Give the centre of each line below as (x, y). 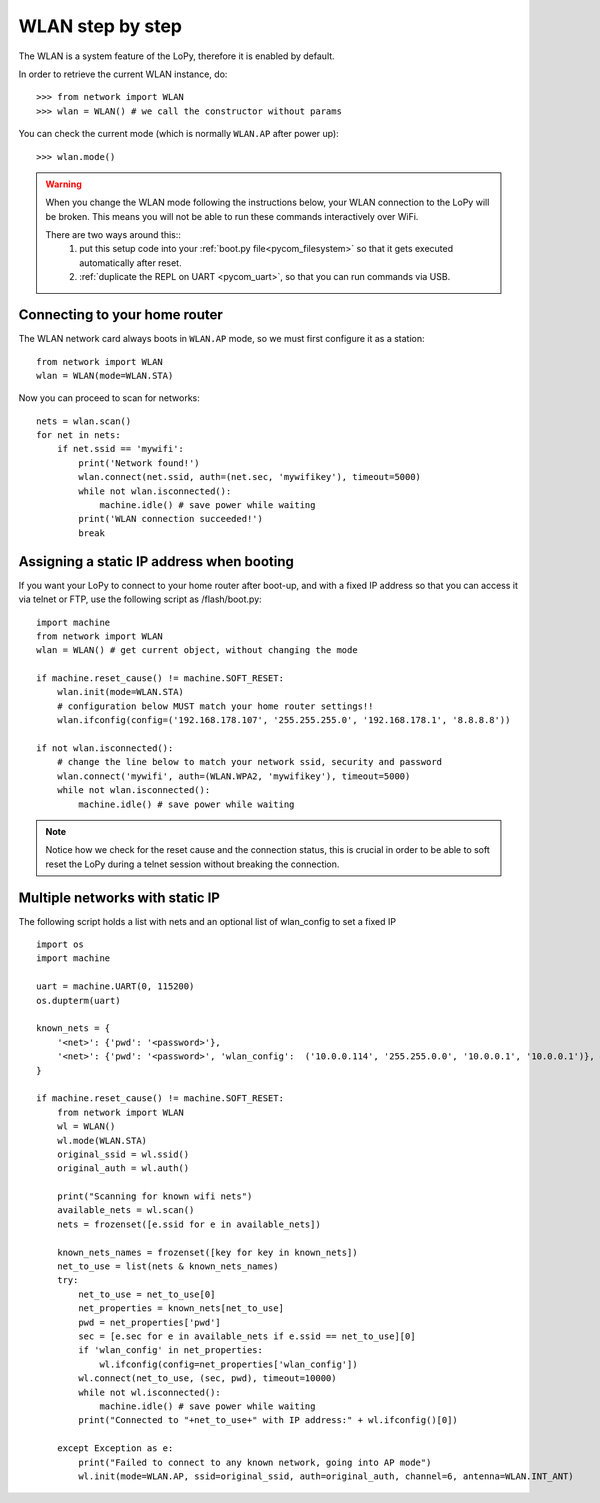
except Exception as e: (115, 1448)
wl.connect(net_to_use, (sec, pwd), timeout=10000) (207, 1378)
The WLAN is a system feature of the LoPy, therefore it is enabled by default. (176, 56)
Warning (63, 184)
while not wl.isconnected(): (150, 1392)
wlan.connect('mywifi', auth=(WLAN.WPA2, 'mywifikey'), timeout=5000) (233, 776)
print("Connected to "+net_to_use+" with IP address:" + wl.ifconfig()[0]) (268, 1420)
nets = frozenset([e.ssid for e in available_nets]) (189, 1224)
